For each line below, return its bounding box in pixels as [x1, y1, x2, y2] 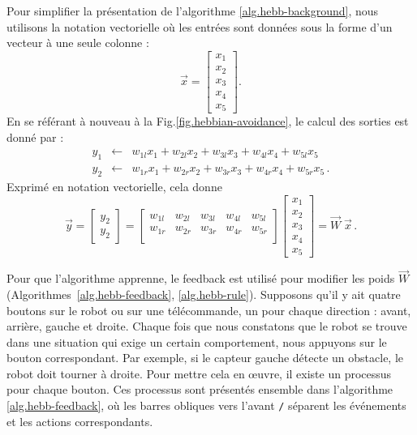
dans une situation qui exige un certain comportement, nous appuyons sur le [6, 333, 387, 350]
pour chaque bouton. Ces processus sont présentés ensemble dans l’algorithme [6, 381, 393, 398]
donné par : [6, 128, 64, 145]
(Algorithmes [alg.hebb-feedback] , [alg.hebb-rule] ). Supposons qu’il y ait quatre [6, 285, 401, 302]
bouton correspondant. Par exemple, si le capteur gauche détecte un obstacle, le [6, 349, 404, 366]
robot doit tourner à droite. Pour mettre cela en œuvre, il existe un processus [6, 365, 392, 382]
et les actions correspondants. [6, 412, 153, 429]
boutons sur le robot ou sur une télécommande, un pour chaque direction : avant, [6, 301, 411, 318]
